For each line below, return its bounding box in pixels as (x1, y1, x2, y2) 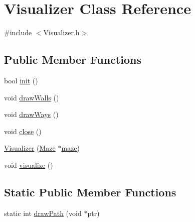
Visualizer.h (43, 27, 80, 38)
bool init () (4, 75, 38, 85)
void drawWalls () (4, 92, 59, 102)
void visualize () (4, 159, 53, 170)
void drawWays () (4, 109, 59, 120)
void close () (4, 126, 42, 136)
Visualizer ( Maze (4, 143, 56, 153)
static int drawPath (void (4, 207, 82, 218)
